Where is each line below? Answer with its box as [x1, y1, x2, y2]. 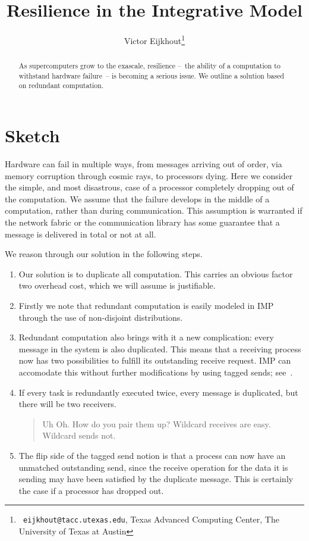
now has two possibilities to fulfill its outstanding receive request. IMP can [18, 354, 291, 367]
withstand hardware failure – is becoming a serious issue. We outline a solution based [18, 70, 285, 80]
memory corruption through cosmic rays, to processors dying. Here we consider [5, 169, 293, 182]
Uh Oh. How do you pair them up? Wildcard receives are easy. [42, 417, 271, 430]
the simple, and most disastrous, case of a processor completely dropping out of [5, 181, 294, 193]
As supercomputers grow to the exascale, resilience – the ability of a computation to [18, 61, 280, 71]
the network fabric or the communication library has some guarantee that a [5, 216, 280, 229]
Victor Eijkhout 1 [124, 33, 185, 46]
